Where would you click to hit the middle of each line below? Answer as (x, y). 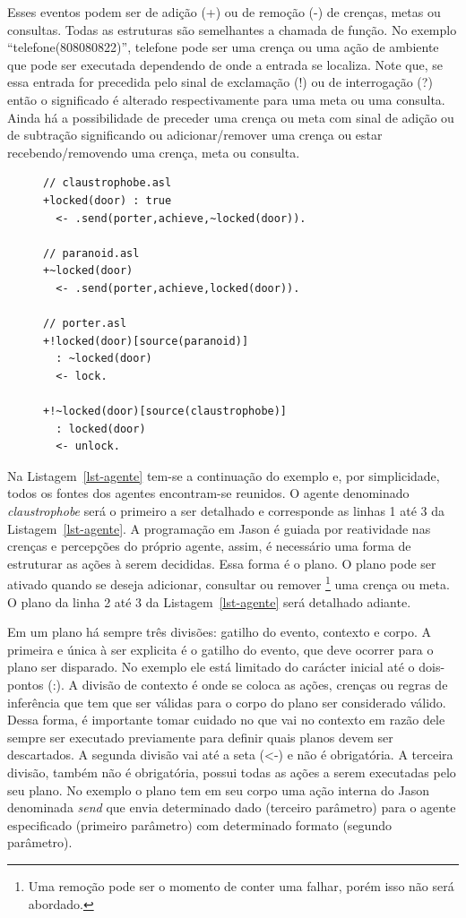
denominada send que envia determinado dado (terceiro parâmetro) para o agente (232, 807)
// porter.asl (85, 324)
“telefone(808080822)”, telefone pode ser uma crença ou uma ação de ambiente (223, 47)
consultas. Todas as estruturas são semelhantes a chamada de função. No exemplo (232, 29)
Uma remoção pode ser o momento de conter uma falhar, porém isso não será (241, 885)
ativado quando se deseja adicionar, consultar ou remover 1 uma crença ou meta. (229, 583)
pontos (26, 685)
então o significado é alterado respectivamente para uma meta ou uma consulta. (226, 99)
